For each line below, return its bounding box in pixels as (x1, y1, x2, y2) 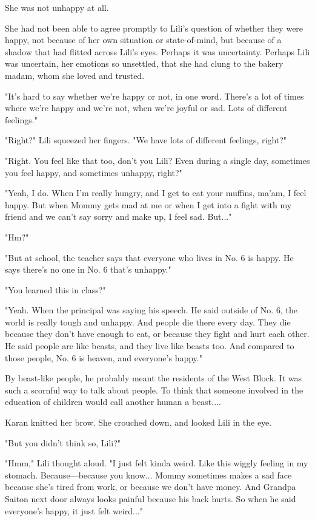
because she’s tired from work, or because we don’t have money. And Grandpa (5, 480, 296, 493)
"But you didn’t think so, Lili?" (5, 436, 121, 449)
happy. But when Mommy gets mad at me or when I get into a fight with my (5, 198, 292, 211)
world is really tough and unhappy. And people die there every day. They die (5, 315, 291, 328)
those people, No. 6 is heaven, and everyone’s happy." (5, 351, 202, 364)
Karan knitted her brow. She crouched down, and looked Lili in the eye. (5, 416, 272, 429)
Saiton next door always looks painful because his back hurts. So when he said (5, 492, 296, 505)
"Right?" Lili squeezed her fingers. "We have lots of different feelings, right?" (5, 134, 287, 146)
